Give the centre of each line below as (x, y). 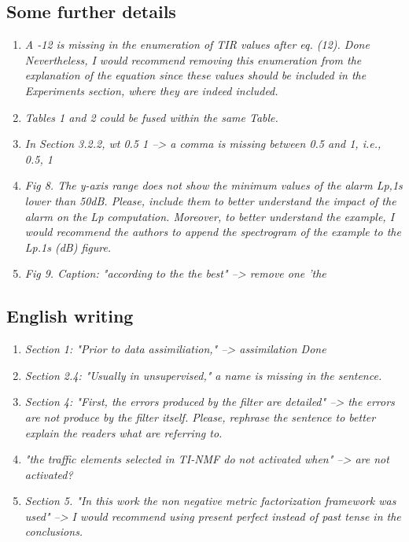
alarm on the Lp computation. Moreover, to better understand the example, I (210, 216)
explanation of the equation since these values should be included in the (195, 75)
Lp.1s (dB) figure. (68, 247)
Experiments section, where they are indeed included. (151, 90)
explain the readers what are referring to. (123, 432)
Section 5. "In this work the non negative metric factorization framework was (210, 501)
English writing (70, 316)
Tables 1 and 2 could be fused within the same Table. (151, 117)
